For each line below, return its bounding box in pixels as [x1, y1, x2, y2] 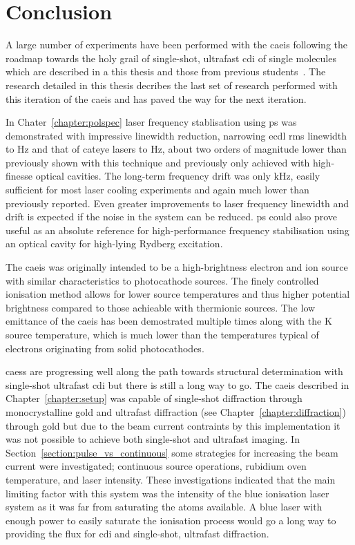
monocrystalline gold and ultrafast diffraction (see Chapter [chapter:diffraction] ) [6, 404, 346, 419]
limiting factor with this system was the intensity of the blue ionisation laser [6, 486, 329, 500]
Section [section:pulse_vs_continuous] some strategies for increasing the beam [6, 445, 338, 459]
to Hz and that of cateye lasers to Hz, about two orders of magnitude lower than [6, 142, 347, 156]
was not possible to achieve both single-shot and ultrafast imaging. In [6, 432, 300, 446]
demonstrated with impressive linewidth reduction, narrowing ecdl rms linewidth [6, 128, 347, 142]
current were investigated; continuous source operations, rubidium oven [6, 459, 307, 473]
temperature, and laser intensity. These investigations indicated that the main [6, 472, 336, 486]
